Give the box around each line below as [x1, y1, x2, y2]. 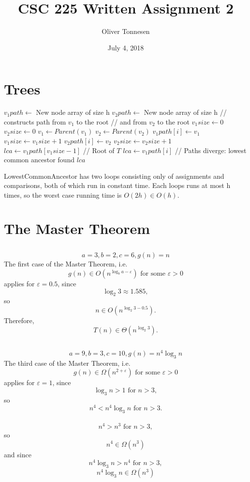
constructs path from [4, 116, 66, 126]
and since [4, 449, 31, 459]
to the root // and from [76, 116, 147, 126]
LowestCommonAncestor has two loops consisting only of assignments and [4, 171, 224, 181]
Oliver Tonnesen [102, 26, 150, 36]
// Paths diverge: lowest [175, 145, 247, 155]
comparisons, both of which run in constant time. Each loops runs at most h [4, 180, 231, 190]
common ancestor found [4, 155, 74, 165]
